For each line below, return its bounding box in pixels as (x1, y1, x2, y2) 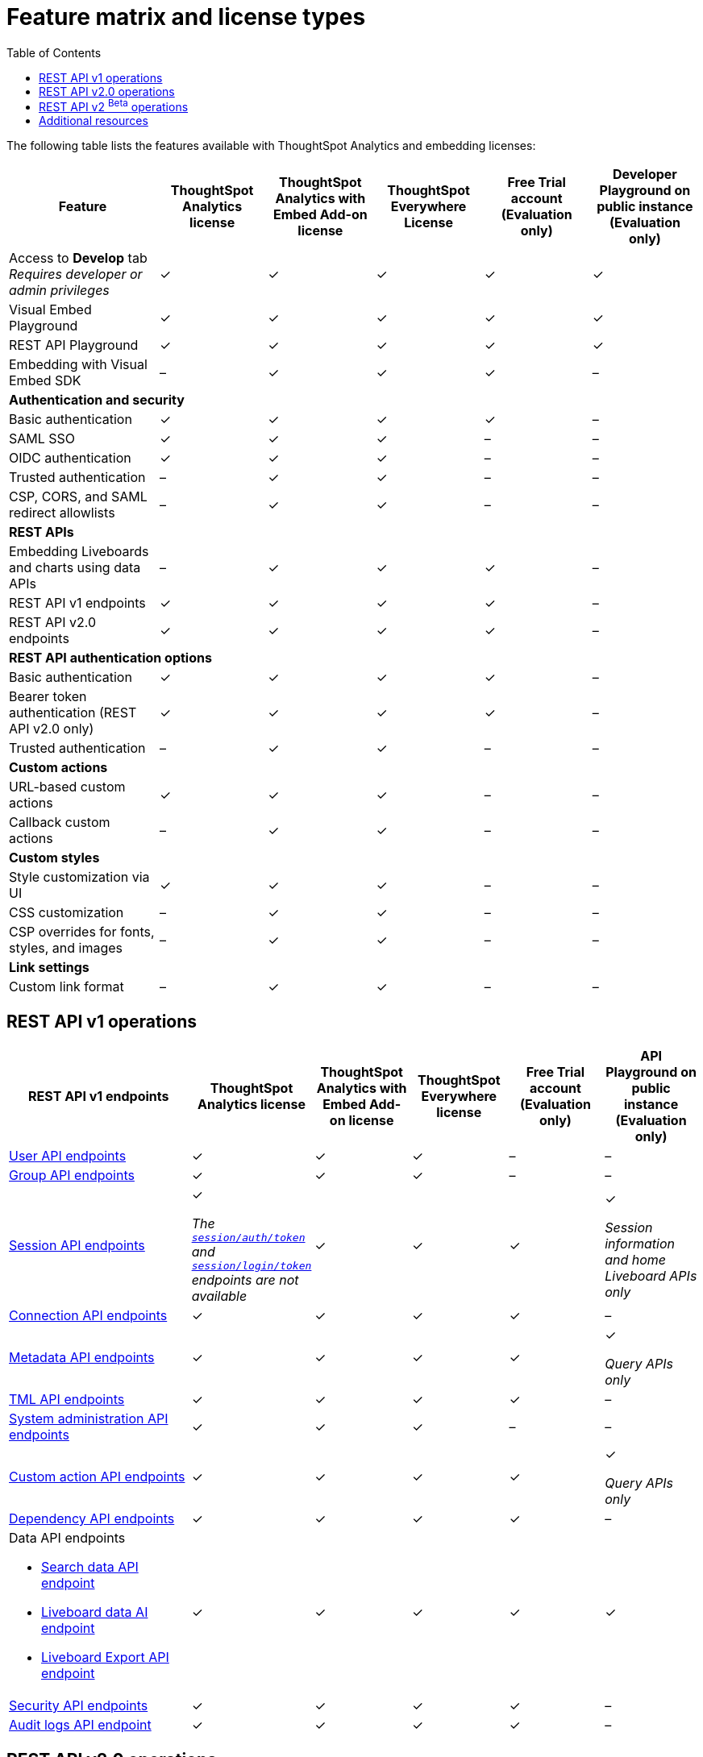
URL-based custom (9, 779, 126, 795)
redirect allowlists (9, 505, 115, 521)
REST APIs (9, 524, 74, 541)
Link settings (9, 959, 89, 976)
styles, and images (9, 940, 123, 957)
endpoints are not (191, 1272, 299, 1289)
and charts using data (9, 559, 141, 576)
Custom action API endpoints (9, 1468, 185, 1485)
